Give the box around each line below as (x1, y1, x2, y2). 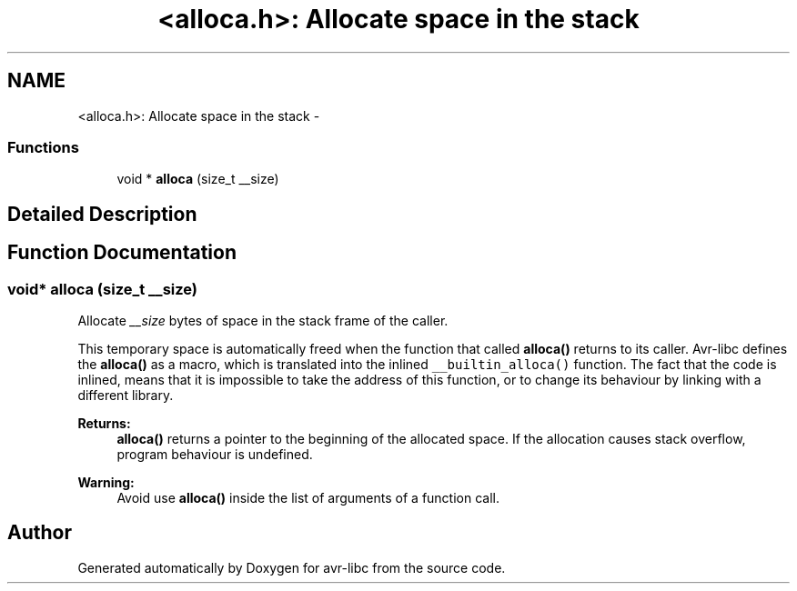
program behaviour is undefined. (116, 446, 313, 462)
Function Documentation (7, 241, 237, 265)
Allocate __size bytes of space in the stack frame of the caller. (77, 312, 449, 328)
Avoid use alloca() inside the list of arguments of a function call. (116, 489, 499, 506)
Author (7, 521, 72, 545)
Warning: (77, 474, 135, 490)
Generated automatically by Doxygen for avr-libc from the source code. (77, 559, 506, 576)
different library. (77, 386, 174, 403)
